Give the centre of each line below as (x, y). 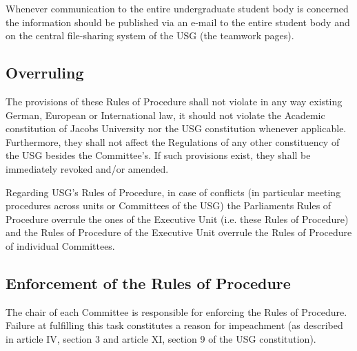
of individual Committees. (60, 245)
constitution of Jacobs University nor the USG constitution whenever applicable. (176, 128)
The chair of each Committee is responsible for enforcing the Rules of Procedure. (176, 311)
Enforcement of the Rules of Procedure (148, 283)
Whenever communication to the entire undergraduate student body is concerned (177, 8)
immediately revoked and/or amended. (87, 168)
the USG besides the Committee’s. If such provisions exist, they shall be (158, 155)
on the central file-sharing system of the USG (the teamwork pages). (150, 35)
